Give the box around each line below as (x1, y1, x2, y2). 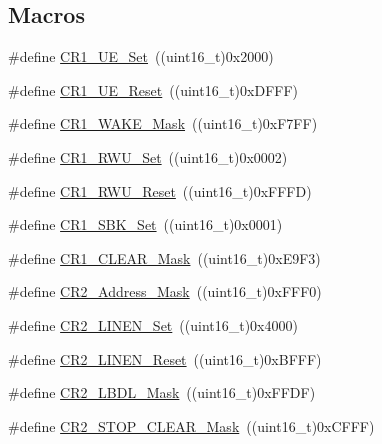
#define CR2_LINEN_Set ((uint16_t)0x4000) (8, 314, 298, 335)
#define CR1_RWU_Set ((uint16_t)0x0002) (8, 146, 288, 167)
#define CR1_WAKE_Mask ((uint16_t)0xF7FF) (8, 113, 318, 134)
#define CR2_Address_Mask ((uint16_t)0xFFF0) (8, 281, 322, 302)
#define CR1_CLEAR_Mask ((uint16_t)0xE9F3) (8, 247, 321, 268)
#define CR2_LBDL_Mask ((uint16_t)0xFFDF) (8, 382, 316, 403)
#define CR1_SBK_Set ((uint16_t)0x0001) (8, 214, 283, 235)
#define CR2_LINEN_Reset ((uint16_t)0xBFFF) (8, 348, 322, 369)
